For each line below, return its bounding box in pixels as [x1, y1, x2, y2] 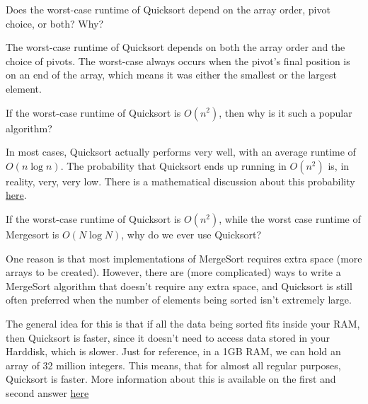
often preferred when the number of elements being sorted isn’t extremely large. [6, 292, 352, 307]
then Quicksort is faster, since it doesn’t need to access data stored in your [6, 330, 330, 345]
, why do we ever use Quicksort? [121, 226, 262, 241]
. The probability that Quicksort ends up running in [60, 158, 287, 173]
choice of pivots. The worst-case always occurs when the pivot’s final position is [6, 53, 350, 68]
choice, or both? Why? [6, 16, 104, 30]
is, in [328, 158, 350, 173]
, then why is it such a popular [219, 105, 352, 120]
